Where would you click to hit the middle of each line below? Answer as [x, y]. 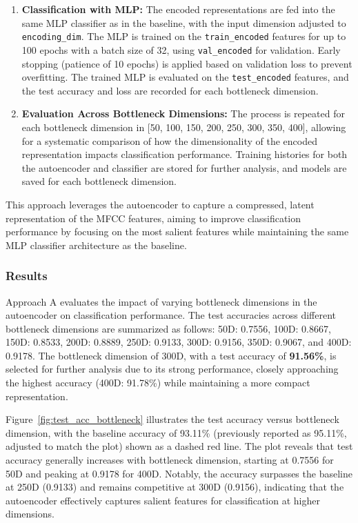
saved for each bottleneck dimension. [99, 181]
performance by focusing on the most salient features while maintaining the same [177, 231]
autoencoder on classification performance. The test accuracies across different [171, 315]
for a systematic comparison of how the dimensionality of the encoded [169, 140]
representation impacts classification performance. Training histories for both [185, 154]
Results [27, 276]
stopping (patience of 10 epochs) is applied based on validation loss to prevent [187, 63]
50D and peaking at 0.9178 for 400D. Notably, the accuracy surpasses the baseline [179, 473]
